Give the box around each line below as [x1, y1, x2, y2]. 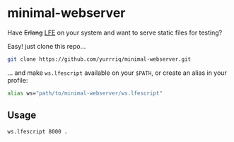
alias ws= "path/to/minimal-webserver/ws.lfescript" [7, 90, 163, 97]
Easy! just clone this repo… [7, 42, 86, 50]
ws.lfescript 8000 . [7, 128, 69, 135]
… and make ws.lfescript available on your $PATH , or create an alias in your [7, 69, 228, 77]
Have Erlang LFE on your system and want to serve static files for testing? [7, 28, 223, 37]
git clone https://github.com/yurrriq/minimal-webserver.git [7, 55, 192, 63]
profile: [7, 76, 28, 84]
